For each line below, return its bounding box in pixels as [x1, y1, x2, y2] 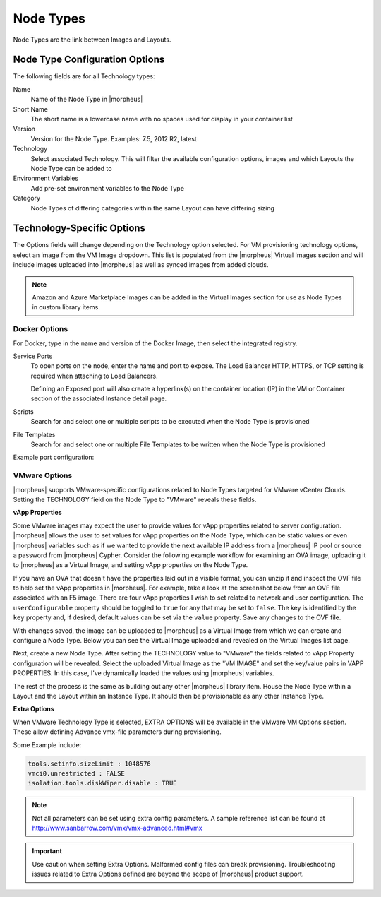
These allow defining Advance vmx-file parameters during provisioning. [13, 727, 222, 736]
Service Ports [13, 352, 53, 360]
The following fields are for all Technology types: [13, 72, 155, 81]
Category [13, 194, 41, 203]
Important [32, 847, 63, 855]
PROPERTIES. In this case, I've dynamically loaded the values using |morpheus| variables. [13, 669, 274, 677]
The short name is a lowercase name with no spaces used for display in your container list [30, 115, 293, 124]
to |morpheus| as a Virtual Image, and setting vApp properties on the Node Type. [13, 561, 248, 569]
